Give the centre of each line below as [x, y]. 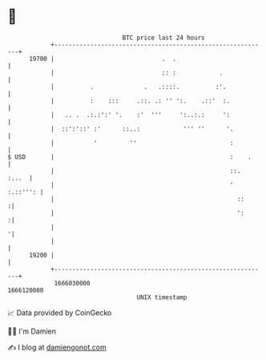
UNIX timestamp [162, 297]
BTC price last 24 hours [163, 38]
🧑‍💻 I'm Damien [32, 331]
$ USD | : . [129, 157]
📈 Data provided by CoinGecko [60, 313]
